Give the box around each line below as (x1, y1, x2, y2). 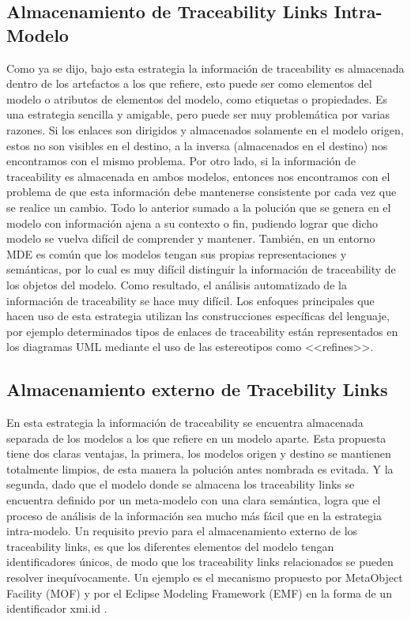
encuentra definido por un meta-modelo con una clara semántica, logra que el (6, 492, 381, 508)
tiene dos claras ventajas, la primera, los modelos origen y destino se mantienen (6, 445, 391, 462)
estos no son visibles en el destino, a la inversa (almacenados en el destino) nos (6, 137, 388, 153)
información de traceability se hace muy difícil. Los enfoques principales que (6, 292, 375, 308)
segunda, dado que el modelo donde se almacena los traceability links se (6, 476, 355, 493)
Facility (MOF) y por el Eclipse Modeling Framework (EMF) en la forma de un (6, 584, 392, 601)
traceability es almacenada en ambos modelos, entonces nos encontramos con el (6, 168, 390, 184)
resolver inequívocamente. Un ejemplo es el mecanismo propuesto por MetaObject (6, 569, 403, 586)
